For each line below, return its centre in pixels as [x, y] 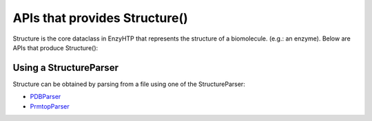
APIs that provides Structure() [101, 18]
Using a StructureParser [65, 68]
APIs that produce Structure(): [55, 47]
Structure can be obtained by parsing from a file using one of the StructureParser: [129, 84]
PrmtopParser [50, 106]
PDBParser [45, 97]
